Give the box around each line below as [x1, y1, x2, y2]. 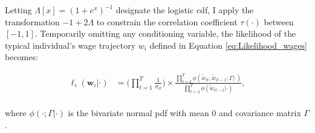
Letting [5, 4, 32, 16]
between [264, 15, 294, 28]
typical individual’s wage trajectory [5, 39, 136, 51]
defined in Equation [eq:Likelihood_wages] [149, 39, 307, 51]
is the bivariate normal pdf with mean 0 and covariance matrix [68, 106, 301, 119]
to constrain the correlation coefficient [96, 15, 238, 28]
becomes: [5, 51, 38, 63]
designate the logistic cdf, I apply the [115, 4, 254, 16]
